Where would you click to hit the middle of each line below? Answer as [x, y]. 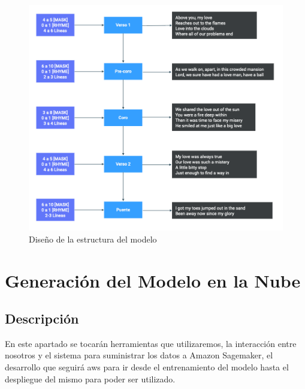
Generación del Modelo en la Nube [153, 280]
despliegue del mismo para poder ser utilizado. [90, 378]
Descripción [42, 318]
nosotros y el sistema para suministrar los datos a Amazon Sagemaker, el [139, 355]
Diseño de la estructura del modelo [93, 239]
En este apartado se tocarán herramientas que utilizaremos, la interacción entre [151, 343]
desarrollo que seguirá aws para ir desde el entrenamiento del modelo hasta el [147, 367]
